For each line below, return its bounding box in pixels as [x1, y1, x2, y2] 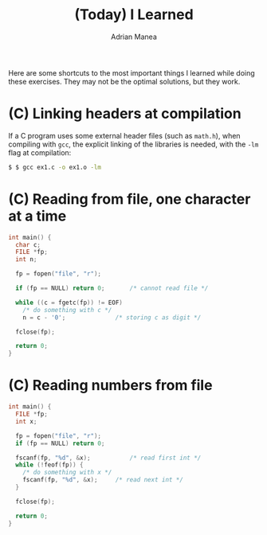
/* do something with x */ [22, 468, 112, 477]
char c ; [15, 240, 41, 248]
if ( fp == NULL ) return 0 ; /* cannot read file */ [15, 284, 209, 292]
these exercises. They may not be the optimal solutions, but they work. [8, 76, 241, 86]
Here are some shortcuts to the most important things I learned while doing [8, 68, 255, 77]
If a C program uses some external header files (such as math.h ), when [8, 131, 241, 140]
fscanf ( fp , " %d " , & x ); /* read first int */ [15, 454, 202, 462]
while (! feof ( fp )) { [15, 461, 84, 469]
